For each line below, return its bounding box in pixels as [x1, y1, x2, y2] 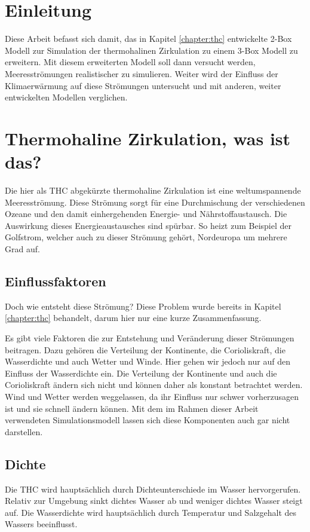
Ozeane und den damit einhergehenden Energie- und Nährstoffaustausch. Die [5, 207, 287, 220]
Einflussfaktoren [5, 271, 106, 290]
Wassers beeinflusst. [5, 518, 78, 530]
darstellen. [5, 425, 43, 438]
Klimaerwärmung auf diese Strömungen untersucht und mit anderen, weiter [5, 79, 281, 91]
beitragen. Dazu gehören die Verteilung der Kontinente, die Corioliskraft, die [5, 343, 286, 356]
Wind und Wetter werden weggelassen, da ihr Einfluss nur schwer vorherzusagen [5, 390, 299, 402]
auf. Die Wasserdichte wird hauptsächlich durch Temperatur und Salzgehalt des [5, 506, 297, 518]
